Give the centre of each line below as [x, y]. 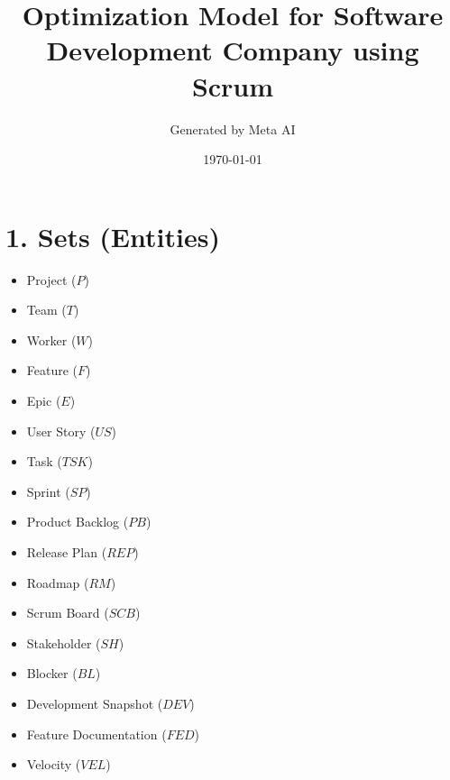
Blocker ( [52, 673]
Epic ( [44, 400]
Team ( [46, 310]
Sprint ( [48, 491]
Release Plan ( [67, 551]
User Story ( [61, 431]
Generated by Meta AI [233, 128]
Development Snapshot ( [95, 703]
